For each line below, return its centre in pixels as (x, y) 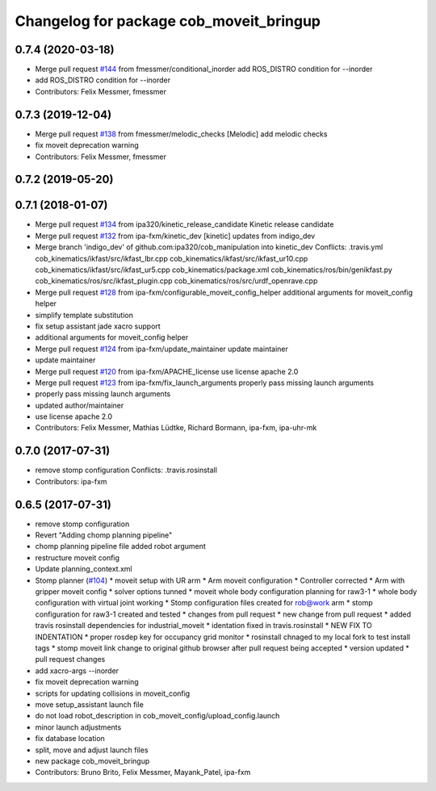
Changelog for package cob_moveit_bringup (168, 21)
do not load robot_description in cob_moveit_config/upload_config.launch (157, 716)
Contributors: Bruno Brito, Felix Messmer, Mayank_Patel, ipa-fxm (143, 772)
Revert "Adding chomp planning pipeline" (104, 535)
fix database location (70, 739)
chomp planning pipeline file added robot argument (120, 546)
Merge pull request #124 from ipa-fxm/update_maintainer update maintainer (161, 349)
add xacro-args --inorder (77, 671)
